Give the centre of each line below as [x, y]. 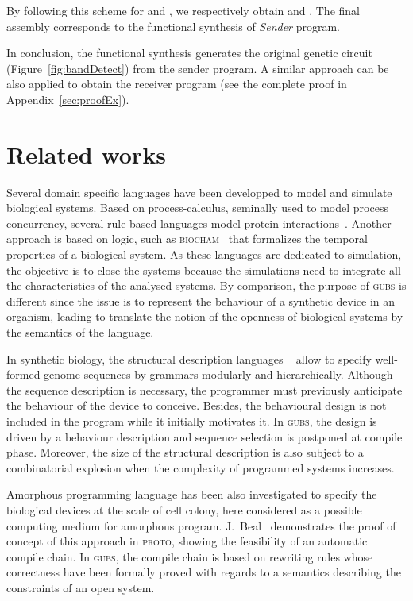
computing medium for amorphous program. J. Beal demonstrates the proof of [201, 525]
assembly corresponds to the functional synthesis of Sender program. [174, 26]
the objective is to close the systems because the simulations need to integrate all [204, 270]
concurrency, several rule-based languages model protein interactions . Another [199, 223]
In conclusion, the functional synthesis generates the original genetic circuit [189, 53]
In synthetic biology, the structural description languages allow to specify [189, 358]
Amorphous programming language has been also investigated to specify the [192, 494]
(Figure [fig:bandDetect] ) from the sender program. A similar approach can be [198, 68]
